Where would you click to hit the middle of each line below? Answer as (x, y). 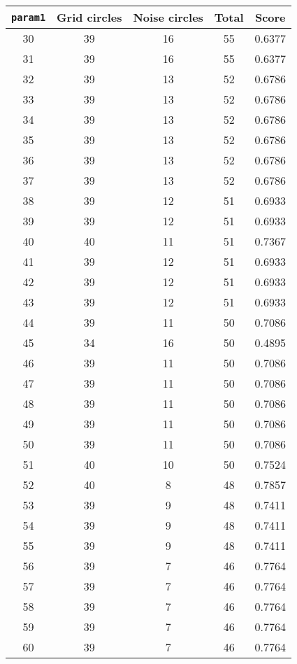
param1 (29, 17)
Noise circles (168, 17)
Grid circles (89, 17)
